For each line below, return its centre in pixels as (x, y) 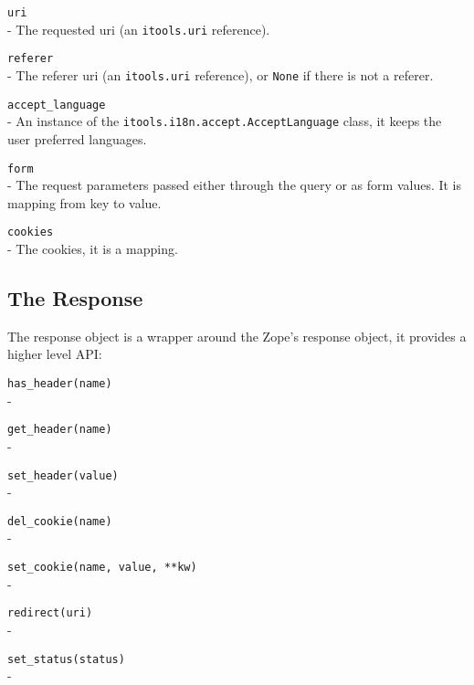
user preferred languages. (77, 138)
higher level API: (55, 354)
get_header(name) (60, 430)
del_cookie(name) (60, 521)
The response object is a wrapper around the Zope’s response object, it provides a (237, 336)
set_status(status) (66, 659)
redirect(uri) (50, 613)
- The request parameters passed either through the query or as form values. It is (235, 185)
